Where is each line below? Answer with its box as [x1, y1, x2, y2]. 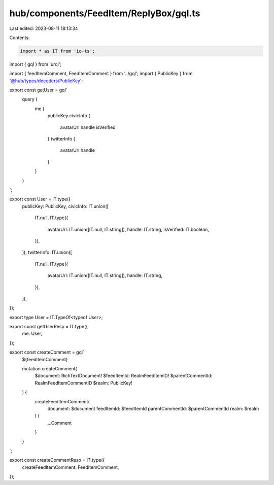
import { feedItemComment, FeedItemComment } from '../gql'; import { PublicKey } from [9, 71, 193, 77]
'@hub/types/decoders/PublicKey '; [9, 78, 83, 84]
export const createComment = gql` [9, 349, 85, 355]
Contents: [9, 34, 30, 41]
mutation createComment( [22, 366, 77, 372]
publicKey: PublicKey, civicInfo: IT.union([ [22, 203, 109, 209]
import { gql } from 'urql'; [9, 61, 62, 67]
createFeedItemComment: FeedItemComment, [22, 464, 119, 470]
